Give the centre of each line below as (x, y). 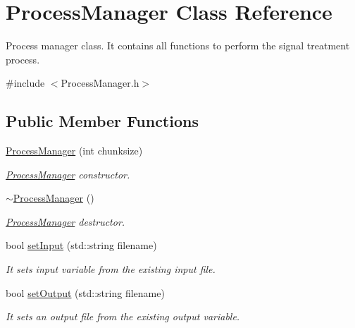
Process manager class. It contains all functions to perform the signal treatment (178, 45)
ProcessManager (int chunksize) (74, 151)
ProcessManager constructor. (68, 174)
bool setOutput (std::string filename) (85, 292)
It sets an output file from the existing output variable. (123, 316)
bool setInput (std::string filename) (81, 245)
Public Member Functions (102, 121)
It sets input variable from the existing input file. (111, 269)
